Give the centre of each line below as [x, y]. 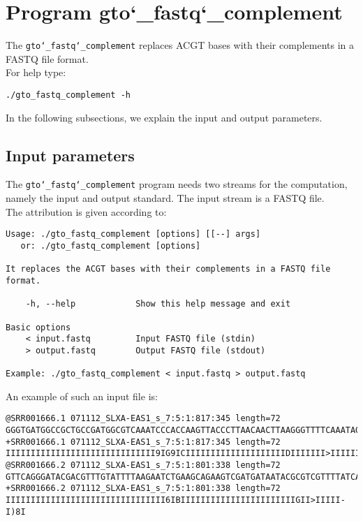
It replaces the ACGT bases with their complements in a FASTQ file [168, 269]
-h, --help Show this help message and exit [158, 304]
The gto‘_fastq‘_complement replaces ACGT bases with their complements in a [180, 45]
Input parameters [70, 155]
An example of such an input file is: [82, 396]
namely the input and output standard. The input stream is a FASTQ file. [165, 198]
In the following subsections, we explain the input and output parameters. [164, 117]
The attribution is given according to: [86, 211]
